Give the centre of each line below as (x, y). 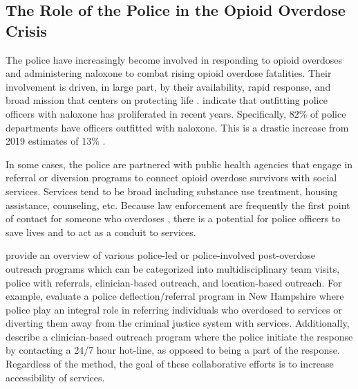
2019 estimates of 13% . (56, 141)
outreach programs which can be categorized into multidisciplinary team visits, (173, 268)
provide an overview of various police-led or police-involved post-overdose (161, 255)
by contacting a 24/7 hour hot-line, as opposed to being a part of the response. (173, 350)
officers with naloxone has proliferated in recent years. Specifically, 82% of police (176, 113)
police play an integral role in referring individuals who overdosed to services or (174, 309)
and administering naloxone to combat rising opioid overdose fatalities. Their (169, 73)
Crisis (26, 30)
